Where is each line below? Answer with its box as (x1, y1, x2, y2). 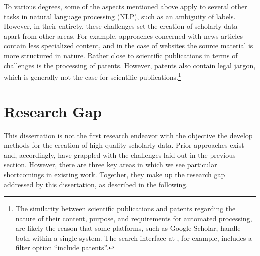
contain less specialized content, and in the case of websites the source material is (4, 40, 253, 51)
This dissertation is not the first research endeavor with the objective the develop (4, 130, 253, 140)
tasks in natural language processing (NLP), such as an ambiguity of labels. (4, 11, 236, 21)
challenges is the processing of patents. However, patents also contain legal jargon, (4, 60, 256, 70)
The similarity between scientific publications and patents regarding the (15, 203, 236, 214)
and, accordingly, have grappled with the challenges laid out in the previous (4, 149, 236, 160)
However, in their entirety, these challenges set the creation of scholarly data (4, 21, 238, 31)
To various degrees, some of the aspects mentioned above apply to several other (4, 1, 247, 11)
